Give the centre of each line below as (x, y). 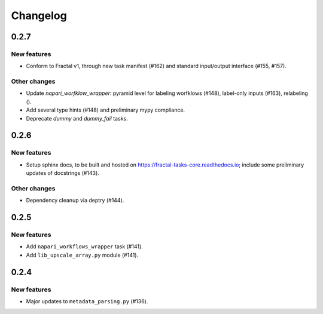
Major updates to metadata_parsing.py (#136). (87, 301)
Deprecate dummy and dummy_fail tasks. (77, 118)
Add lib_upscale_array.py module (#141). (82, 255)
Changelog (39, 16)
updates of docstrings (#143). (63, 173)
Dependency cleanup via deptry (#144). (75, 201)
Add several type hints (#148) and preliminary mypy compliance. (106, 110)
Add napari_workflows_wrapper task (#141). (84, 247)
